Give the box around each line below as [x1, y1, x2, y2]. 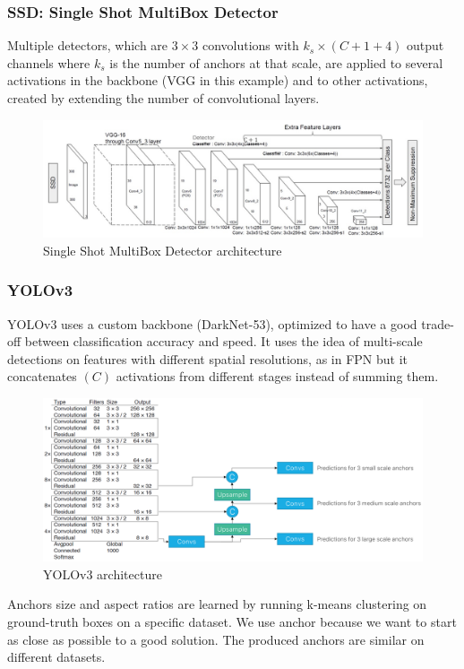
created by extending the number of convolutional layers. [7, 89, 320, 107]
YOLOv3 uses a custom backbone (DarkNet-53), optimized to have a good [7, 314, 417, 333]
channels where [7, 53, 90, 72]
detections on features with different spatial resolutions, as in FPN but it [7, 349, 408, 368]
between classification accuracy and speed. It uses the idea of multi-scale [24, 332, 423, 351]
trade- [421, 314, 454, 333]
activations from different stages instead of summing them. [116, 367, 439, 386]
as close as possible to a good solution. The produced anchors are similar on [7, 630, 425, 648]
